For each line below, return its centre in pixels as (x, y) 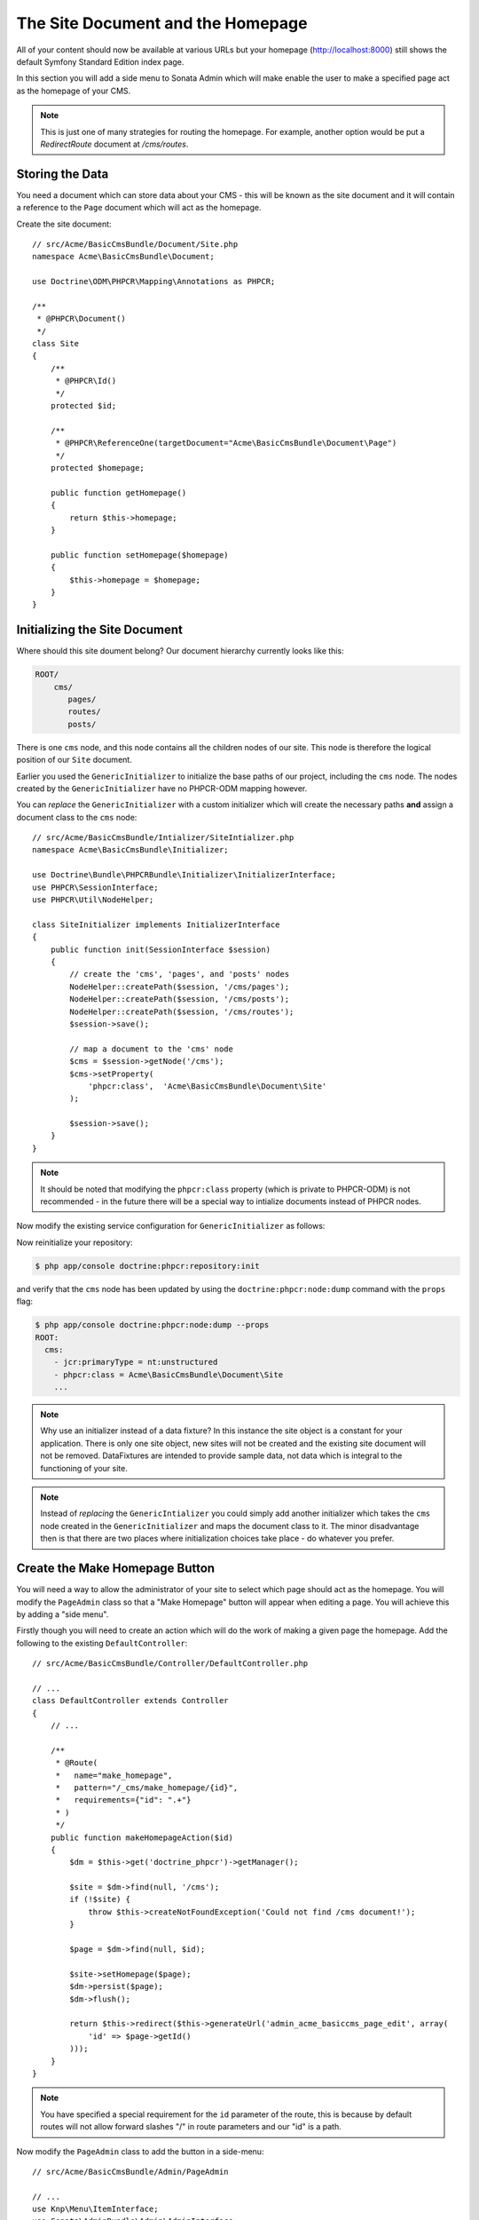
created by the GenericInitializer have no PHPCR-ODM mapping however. (162, 788)
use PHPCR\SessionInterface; (95, 887)
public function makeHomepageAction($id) (142, 1837)
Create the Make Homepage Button (116, 1569)
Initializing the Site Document (100, 630)
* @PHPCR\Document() (81, 319)
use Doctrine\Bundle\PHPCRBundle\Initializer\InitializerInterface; (184, 875)
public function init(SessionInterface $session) (160, 949)
